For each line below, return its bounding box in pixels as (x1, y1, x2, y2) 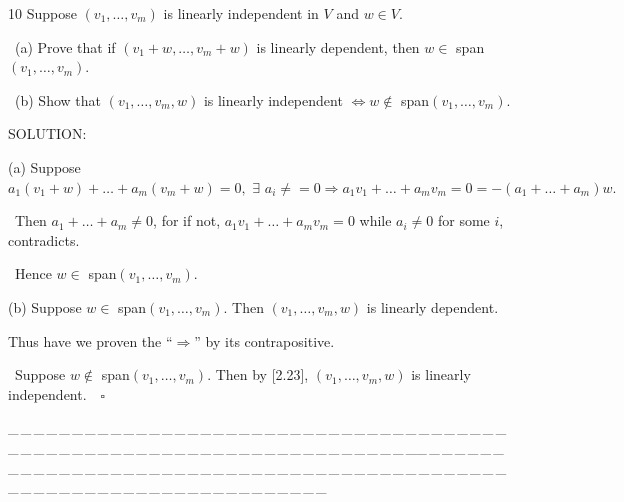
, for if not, (153, 210, 221, 231)
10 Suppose (8, 3, 77, 23)
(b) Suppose (8, 296, 82, 317)
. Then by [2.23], (207, 364, 309, 385)
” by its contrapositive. (194, 330, 335, 351)
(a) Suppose (8, 156, 81, 177)
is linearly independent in (163, 3, 319, 23)
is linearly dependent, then (256, 36, 420, 57)
